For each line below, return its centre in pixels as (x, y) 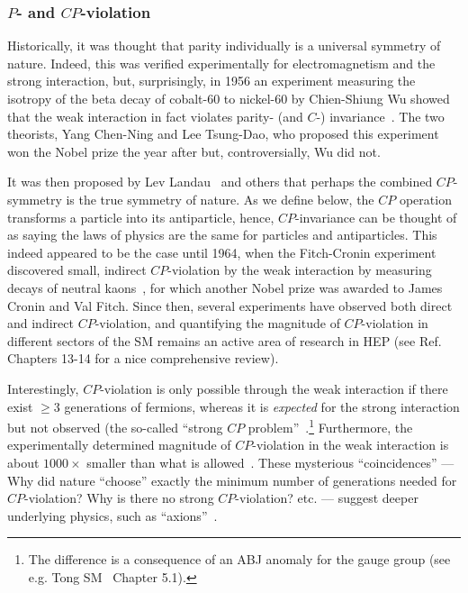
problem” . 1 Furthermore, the (330, 426)
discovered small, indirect (77, 270)
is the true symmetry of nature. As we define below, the (220, 199)
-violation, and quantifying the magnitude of (217, 323)
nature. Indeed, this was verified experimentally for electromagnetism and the (221, 63)
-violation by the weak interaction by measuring (300, 270)
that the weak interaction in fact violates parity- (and (155, 116)
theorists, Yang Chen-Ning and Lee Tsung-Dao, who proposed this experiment (223, 134)
